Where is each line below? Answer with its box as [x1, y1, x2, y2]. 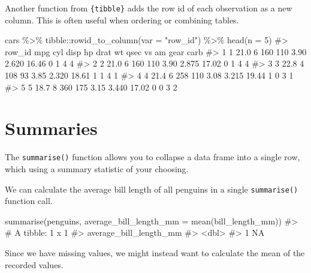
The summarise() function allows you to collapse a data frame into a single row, [5, 151, 300, 163]
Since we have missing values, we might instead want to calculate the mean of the [5, 247, 305, 259]
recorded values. [5, 258, 64, 271]
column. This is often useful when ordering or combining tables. [5, 13, 239, 26]
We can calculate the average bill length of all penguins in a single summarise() [5, 182, 298, 195]
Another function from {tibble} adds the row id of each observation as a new [5, 2, 292, 14]
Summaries [5, 116, 98, 140]
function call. [5, 194, 53, 207]
